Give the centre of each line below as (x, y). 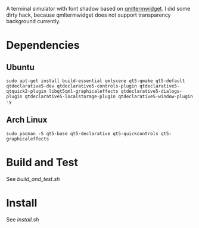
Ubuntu (20, 67)
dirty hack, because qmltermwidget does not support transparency (88, 15)
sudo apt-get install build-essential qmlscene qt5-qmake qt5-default (96, 81)
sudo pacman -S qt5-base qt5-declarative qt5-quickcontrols (83, 133)
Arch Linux (27, 120)
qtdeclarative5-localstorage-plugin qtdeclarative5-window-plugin (109, 96)
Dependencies (43, 46)
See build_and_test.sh (33, 179)
